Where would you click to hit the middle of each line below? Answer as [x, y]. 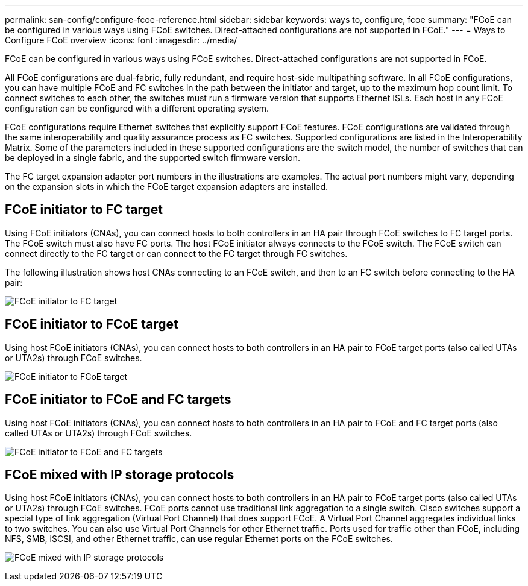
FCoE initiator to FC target [84, 210]
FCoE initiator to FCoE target [92, 324]
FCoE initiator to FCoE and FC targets [118, 400]
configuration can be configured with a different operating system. [137, 108]
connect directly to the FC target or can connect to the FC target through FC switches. [176, 253]
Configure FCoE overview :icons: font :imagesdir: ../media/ [121, 40]
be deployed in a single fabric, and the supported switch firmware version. [153, 158]
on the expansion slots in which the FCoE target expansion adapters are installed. [167, 187]
